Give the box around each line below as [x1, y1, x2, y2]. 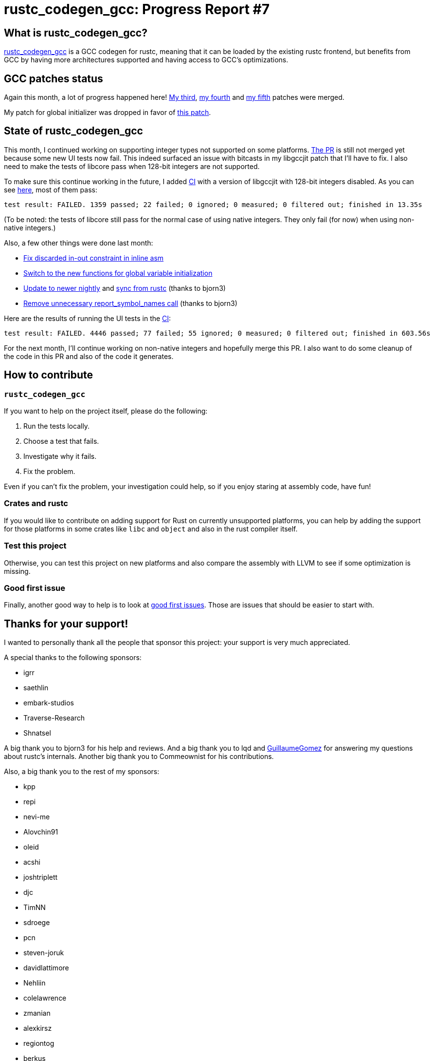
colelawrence [23, 994, 67, 1003]
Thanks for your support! [4, 617, 128, 630]
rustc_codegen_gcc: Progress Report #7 [4, 1, 270, 18]
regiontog [23, 1039, 54, 1048]
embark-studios [23, 699, 74, 707]
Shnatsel [23, 729, 51, 738]
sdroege [23, 918, 50, 927]
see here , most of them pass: [4, 185, 97, 194]
